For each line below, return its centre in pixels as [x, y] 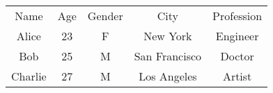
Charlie [29, 76]
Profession [237, 16]
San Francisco [168, 56]
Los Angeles [168, 76]
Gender [105, 16]
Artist [237, 76]
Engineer [237, 36]
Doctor [237, 56]
